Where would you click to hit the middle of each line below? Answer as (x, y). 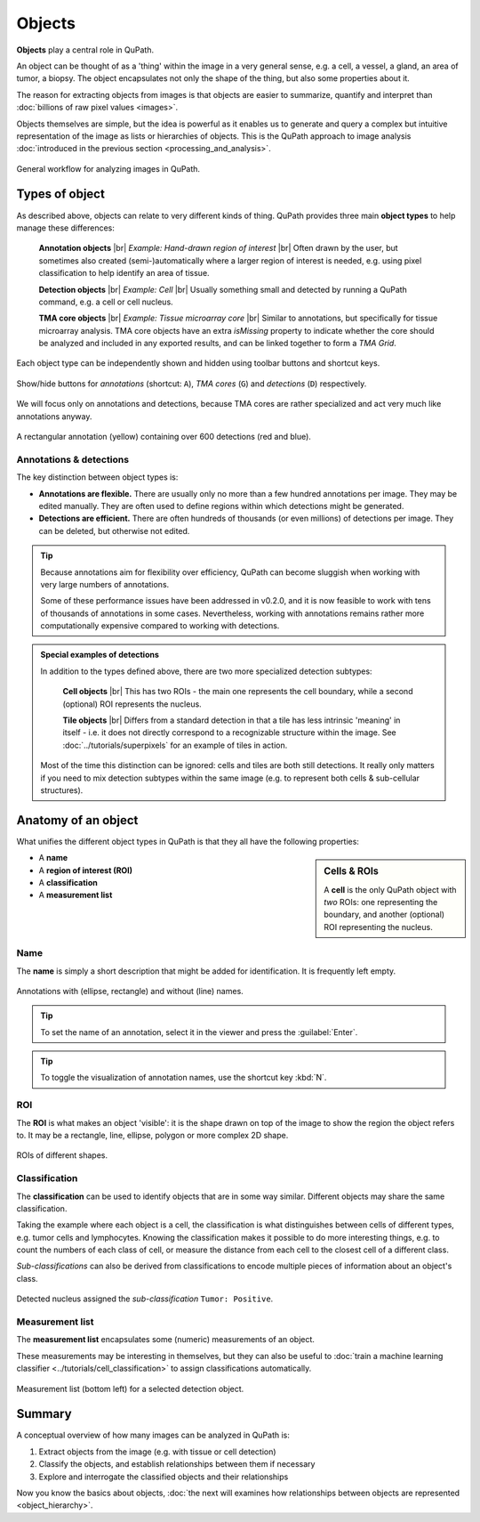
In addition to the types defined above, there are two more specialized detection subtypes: (206, 671)
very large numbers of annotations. (105, 584)
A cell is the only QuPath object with (390, 889)
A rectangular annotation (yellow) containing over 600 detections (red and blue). (164, 437)
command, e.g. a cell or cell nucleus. (106, 302)
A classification (68, 883)
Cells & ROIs (352, 871)
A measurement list (76, 895)
